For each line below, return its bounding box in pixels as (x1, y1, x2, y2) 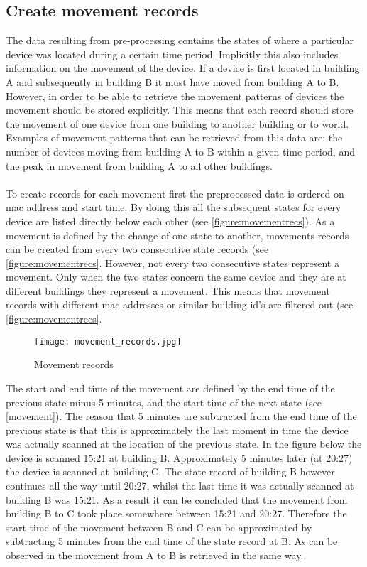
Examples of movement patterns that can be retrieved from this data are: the (6, 130, 343, 145)
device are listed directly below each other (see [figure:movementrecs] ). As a (6, 213, 335, 228)
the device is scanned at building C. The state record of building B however (6, 464, 335, 479)
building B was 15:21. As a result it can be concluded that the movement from (6, 492, 348, 507)
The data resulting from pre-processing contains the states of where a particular (6, 33, 354, 48)
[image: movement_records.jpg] (34, 336, 182, 347)
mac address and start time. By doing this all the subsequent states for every (6, 200, 341, 215)
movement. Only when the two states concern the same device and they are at (6, 269, 346, 284)
